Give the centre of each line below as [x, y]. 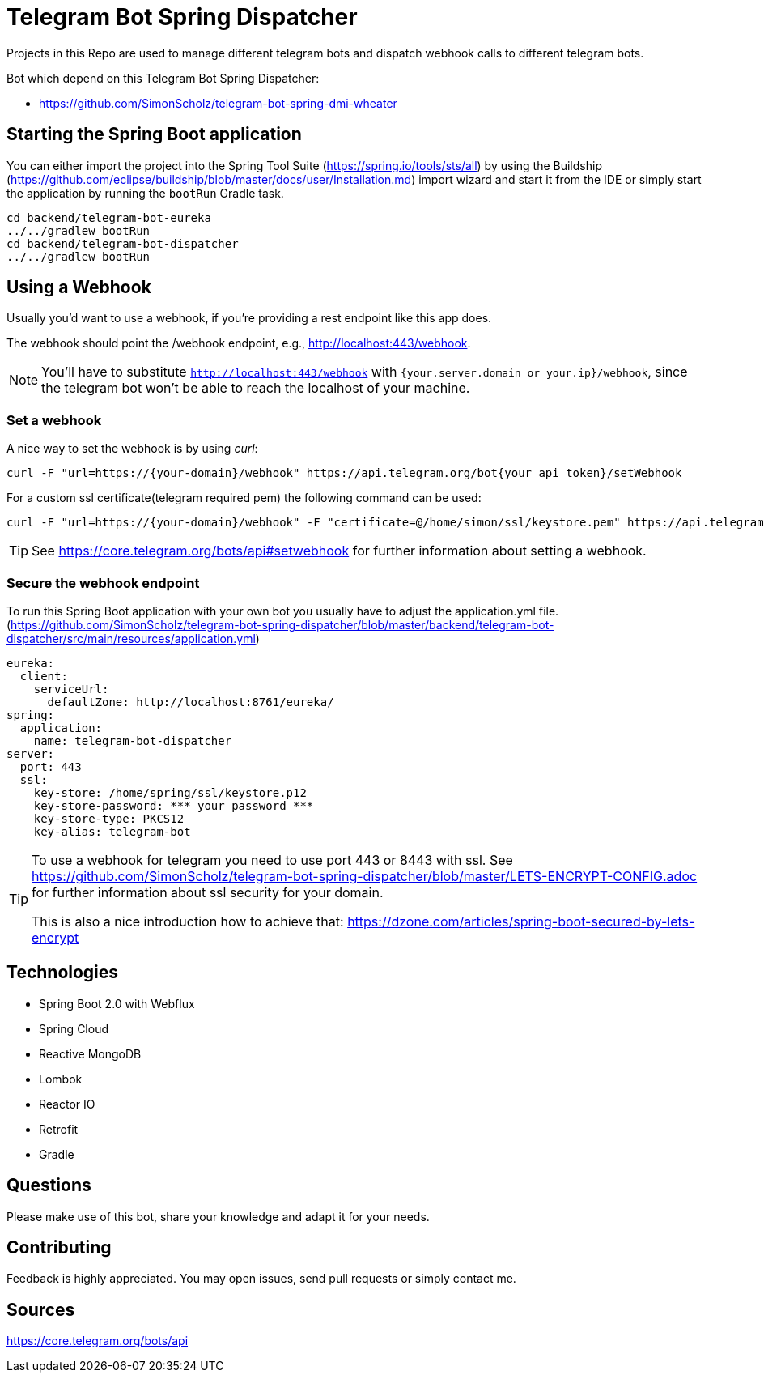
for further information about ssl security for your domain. [208, 892]
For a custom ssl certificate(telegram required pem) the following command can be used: [244, 498]
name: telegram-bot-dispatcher [133, 741]
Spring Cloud [74, 1028]
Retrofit [59, 1129]
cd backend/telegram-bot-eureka [109, 217]
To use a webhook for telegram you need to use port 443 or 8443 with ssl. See [272, 860]
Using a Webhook [79, 287]
